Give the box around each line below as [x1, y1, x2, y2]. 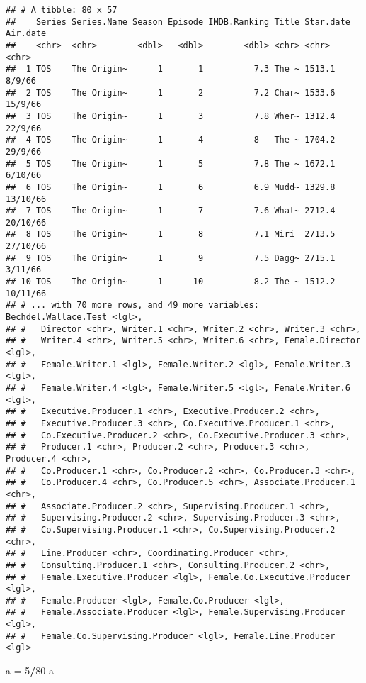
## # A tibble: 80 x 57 [6, 5, 118, 15]
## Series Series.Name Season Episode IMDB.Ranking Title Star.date [6, 16, 350, 27]
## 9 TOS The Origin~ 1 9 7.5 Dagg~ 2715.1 [6, 252, 336, 263]
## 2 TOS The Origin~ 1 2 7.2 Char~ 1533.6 [6, 87, 336, 98]
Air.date [6, 28, 47, 39]
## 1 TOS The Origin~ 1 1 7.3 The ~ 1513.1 [6, 64, 336, 74]
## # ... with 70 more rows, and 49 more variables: [6, 300, 259, 311]
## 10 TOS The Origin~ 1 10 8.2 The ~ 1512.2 [6, 277, 336, 287]
